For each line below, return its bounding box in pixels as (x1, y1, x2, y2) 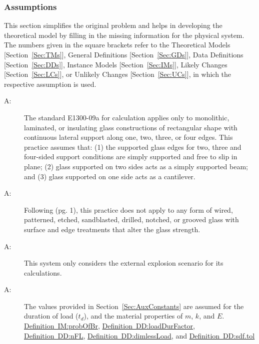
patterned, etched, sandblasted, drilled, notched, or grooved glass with (24, 214, 239, 225)
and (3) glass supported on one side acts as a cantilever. (24, 171, 195, 181)
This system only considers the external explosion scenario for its (24, 258, 223, 268)
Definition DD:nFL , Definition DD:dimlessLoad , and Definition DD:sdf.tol (24, 330, 255, 341)
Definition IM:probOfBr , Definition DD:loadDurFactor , (24, 321, 195, 331)
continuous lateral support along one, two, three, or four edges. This (24, 132, 233, 142)
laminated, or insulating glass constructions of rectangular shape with (24, 122, 237, 132)
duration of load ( (24, 311, 78, 321)
